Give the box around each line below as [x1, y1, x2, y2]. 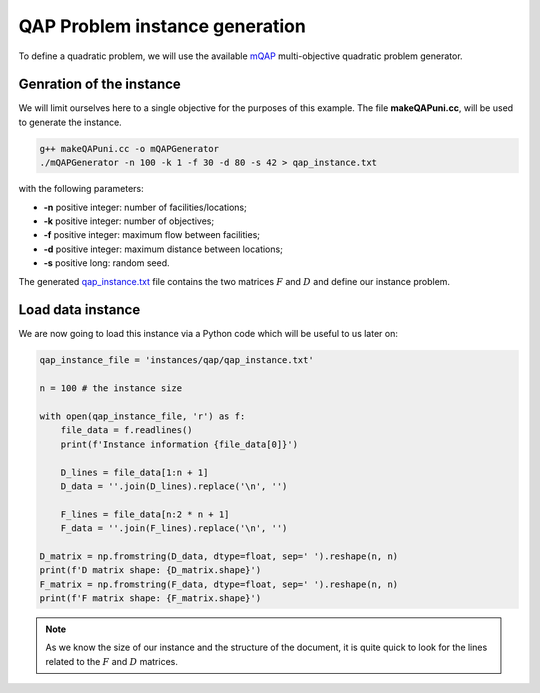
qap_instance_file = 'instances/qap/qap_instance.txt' [39, 355, 314, 366]
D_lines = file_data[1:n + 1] [60, 466, 209, 478]
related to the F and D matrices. [45, 655, 179, 667]
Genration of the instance [18, 76, 182, 93]
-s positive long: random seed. [43, 257, 170, 269]
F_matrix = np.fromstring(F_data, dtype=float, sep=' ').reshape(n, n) [39, 578, 399, 590]
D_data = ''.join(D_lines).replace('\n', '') [60, 480, 288, 492]
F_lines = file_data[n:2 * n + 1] [60, 508, 230, 520]
